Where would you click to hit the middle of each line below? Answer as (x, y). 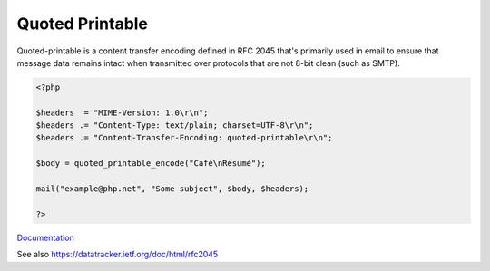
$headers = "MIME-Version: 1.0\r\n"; (122, 112)
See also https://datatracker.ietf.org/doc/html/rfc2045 (118, 255)
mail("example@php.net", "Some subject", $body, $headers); (172, 189)
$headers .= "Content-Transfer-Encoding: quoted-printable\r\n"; (184, 138)
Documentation (45, 237)
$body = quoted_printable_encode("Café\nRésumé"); (151, 164)
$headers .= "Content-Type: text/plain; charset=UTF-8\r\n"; (175, 126)
